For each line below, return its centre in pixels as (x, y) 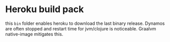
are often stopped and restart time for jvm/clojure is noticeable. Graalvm (81, 28)
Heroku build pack (45, 9)
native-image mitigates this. (34, 34)
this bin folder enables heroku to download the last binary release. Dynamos (85, 23)
